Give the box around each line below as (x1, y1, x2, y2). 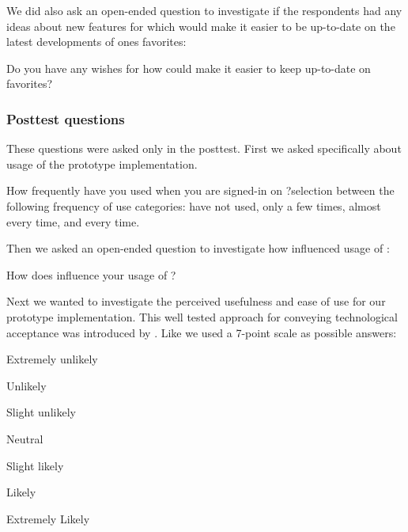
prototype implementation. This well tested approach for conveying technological (6, 308, 398, 325)
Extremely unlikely (6, 351, 98, 367)
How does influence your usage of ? (6, 266, 176, 283)
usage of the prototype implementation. (6, 155, 198, 172)
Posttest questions (6, 108, 125, 128)
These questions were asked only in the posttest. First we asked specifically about (6, 140, 402, 157)
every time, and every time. (6, 213, 140, 230)
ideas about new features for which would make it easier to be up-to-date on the (6, 17, 395, 34)
